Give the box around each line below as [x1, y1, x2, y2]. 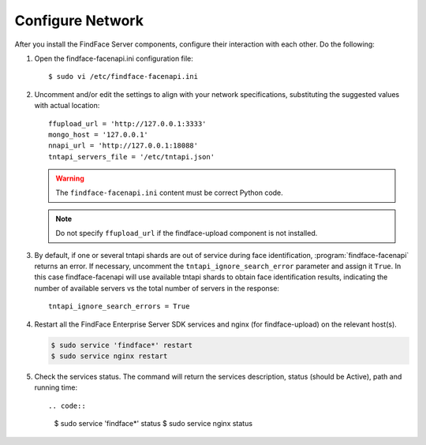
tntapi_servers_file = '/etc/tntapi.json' [48, 152, 215, 161]
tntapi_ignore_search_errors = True [48, 302, 190, 311]
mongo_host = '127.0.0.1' [48, 130, 149, 139]
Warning [55, 174, 84, 183]
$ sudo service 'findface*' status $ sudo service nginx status [54, 419, 252, 428]
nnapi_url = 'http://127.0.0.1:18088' [48, 141, 199, 150]
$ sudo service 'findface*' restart [50, 340, 193, 350]
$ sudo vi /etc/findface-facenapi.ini [48, 72, 199, 81]
